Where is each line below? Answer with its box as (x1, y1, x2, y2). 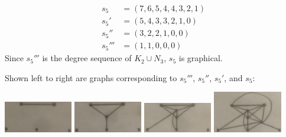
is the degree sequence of (42, 52, 132, 64)
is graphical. (178, 52, 223, 64)
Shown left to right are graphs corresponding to (5, 71, 177, 83)
